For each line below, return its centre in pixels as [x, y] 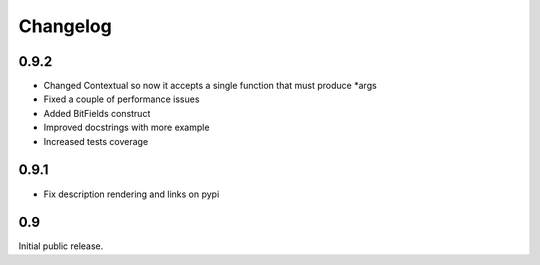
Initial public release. [61, 246]
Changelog [65, 26]
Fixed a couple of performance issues [121, 99]
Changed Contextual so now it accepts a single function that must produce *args [210, 86]
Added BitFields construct [97, 113]
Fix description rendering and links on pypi [131, 194]
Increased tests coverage [96, 141]
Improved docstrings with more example [126, 127]
